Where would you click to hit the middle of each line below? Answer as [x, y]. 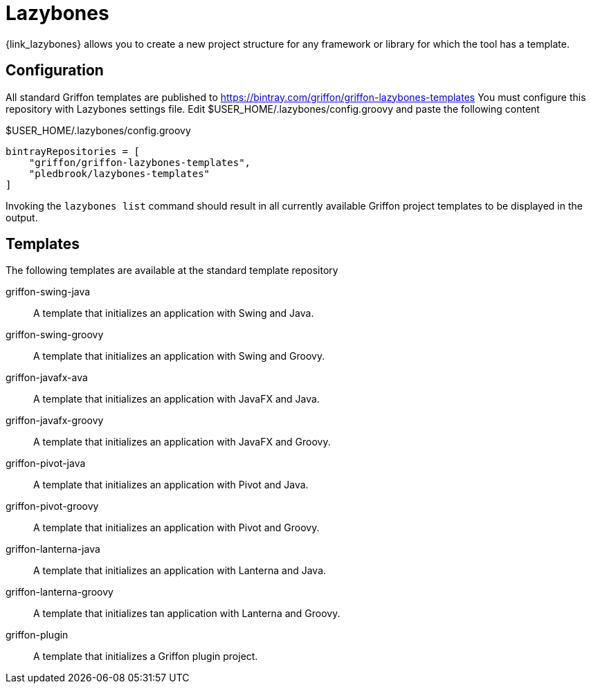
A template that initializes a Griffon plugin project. [146, 656]
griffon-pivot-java [46, 463]
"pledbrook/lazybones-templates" [119, 173]
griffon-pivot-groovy [52, 506]
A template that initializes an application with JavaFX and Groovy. [182, 442]
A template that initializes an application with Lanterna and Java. [180, 571]
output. [22, 217]
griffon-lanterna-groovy [60, 592]
